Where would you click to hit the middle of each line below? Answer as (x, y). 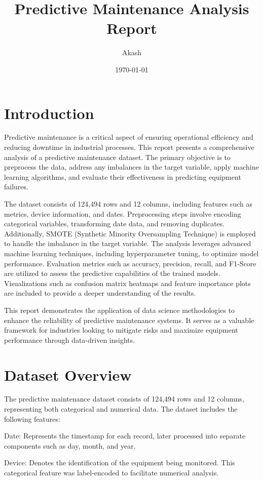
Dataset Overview (68, 374)
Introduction (49, 113)
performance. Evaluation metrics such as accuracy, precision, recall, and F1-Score (130, 263)
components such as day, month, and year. (70, 445)
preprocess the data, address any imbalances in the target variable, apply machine (131, 167)
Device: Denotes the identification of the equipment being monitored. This (120, 463)
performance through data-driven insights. (70, 339)
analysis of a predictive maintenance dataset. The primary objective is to (117, 157)
